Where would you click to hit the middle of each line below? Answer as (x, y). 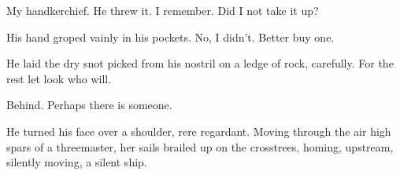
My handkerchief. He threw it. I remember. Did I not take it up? (163, 10)
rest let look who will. (59, 78)
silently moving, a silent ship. (77, 162)
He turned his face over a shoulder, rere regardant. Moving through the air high (199, 131)
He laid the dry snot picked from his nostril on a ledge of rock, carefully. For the (200, 63)
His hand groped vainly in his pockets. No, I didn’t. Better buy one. (170, 36)
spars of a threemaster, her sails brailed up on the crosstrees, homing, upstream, (200, 146)
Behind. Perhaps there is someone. (89, 105)
